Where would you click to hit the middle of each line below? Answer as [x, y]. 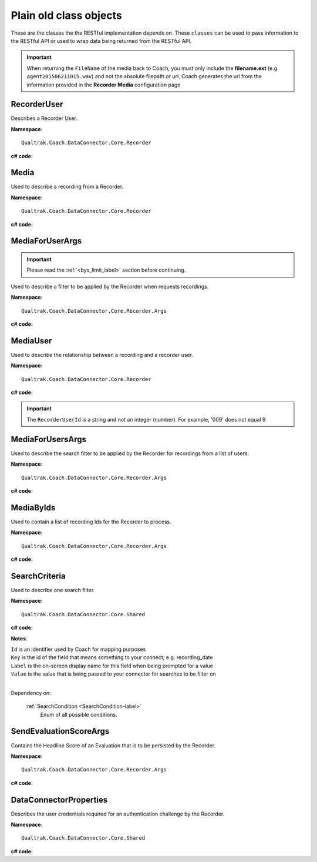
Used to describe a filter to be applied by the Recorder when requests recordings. [110, 286]
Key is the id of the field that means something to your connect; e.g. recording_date [112, 657]
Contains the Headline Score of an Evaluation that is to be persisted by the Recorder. [113, 745]
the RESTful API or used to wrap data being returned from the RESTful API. [101, 41]
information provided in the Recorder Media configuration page [104, 85]
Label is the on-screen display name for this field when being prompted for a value [112, 666]
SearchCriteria [38, 576]
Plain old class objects [67, 15]
